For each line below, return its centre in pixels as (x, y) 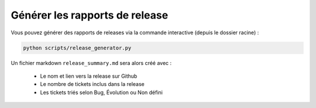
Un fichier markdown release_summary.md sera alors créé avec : (91, 63)
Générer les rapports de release (90, 15)
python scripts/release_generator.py (77, 48)
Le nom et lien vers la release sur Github (89, 76)
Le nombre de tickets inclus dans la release (92, 84)
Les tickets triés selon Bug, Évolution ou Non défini (102, 92)
